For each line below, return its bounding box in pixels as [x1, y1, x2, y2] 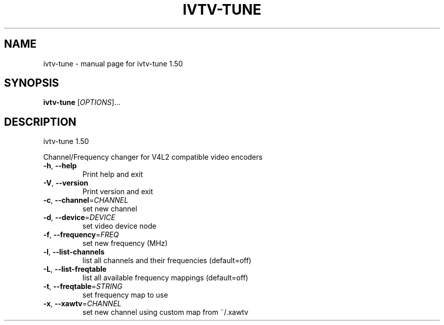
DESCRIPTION [4, 115, 77, 128]
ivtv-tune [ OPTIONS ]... [43, 98, 121, 107]
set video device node [82, 222, 157, 231]
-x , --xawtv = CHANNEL [43, 299, 122, 308]
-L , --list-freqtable [43, 265, 107, 274]
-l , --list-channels [43, 247, 105, 257]
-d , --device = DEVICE [43, 213, 116, 222]
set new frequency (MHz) [82, 239, 168, 248]
